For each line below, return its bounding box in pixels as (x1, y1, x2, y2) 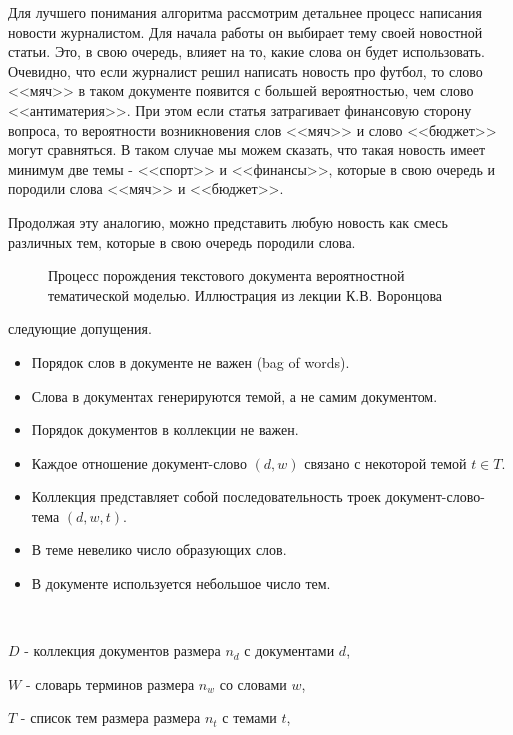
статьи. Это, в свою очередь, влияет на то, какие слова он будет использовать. (8, 41, 485, 62)
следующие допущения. (8, 318, 152, 339)
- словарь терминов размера (25, 673, 195, 694)
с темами (222, 707, 277, 728)
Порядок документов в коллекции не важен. (31, 419, 299, 440)
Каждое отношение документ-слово (31, 452, 247, 473)
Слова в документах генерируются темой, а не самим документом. (31, 385, 438, 406)
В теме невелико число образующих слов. (31, 539, 287, 560)
